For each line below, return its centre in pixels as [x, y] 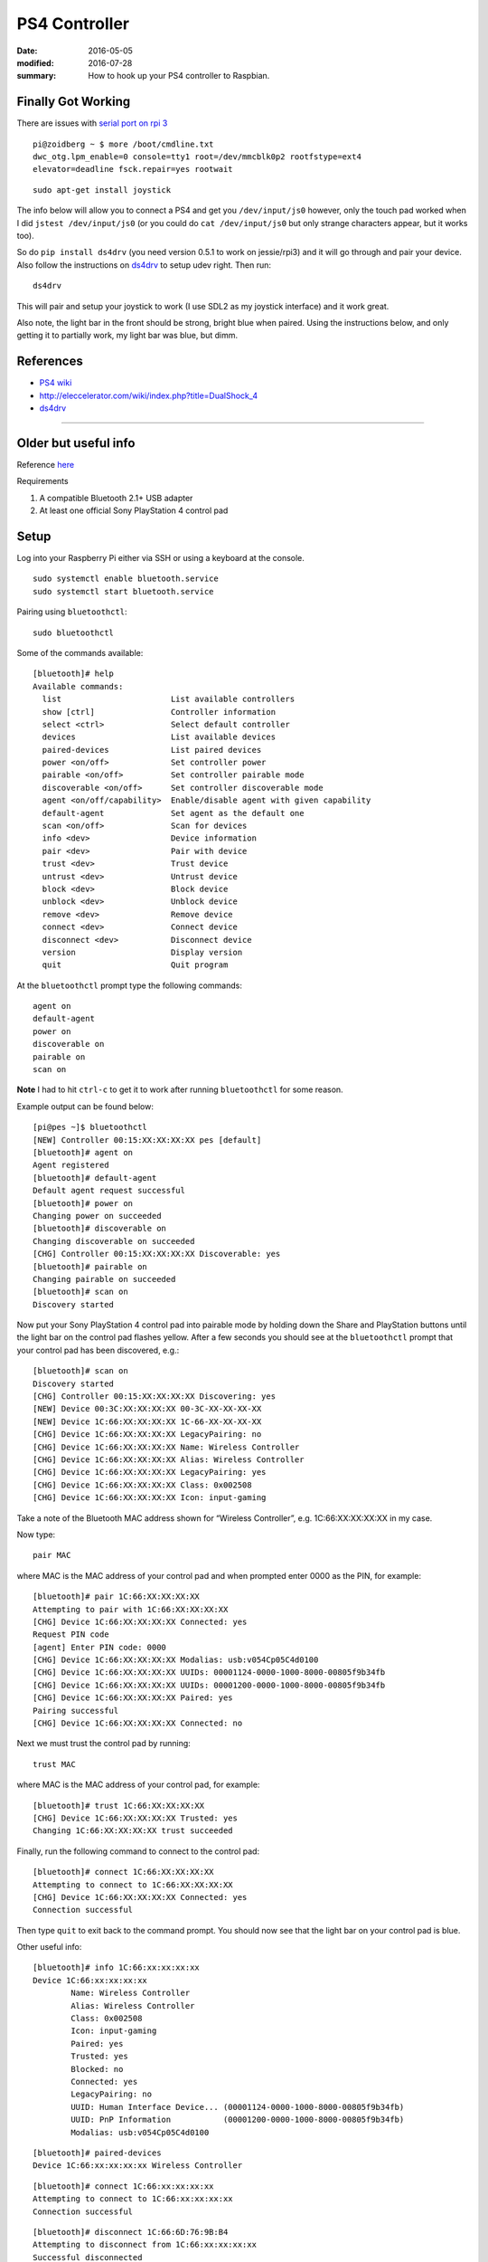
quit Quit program [135, 965]
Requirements [42, 481]
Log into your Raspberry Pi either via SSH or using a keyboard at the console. [160, 557]
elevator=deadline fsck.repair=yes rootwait [133, 169]
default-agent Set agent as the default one [173, 813]
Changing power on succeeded [97, 1216]
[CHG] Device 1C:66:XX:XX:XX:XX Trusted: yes [136, 1818]
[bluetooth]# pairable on [90, 1266]
